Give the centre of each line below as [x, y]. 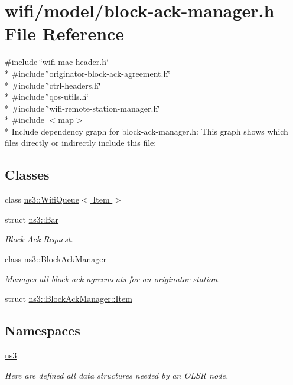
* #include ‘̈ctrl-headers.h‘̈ [53, 85]
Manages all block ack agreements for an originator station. [113, 278]
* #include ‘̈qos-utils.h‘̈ [47, 97]
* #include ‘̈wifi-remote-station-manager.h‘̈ [83, 108]
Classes [27, 174]
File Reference [65, 33]
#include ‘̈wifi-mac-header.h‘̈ [57, 62]
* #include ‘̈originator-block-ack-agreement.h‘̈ [88, 73]
